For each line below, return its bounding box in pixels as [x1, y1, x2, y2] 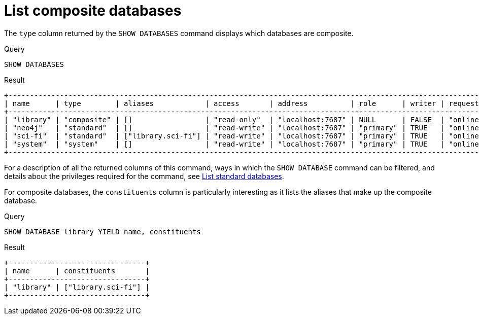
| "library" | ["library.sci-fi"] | [4, 282, 150, 291]
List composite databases [4, 2, 182, 19]
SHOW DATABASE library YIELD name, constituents [4, 227, 201, 236]
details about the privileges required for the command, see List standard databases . [4, 171, 284, 181]
